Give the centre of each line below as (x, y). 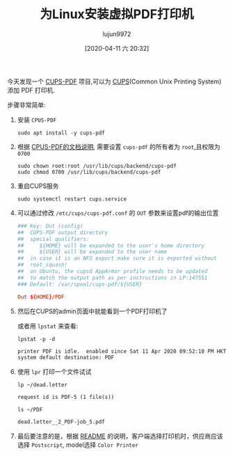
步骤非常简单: (27, 104)
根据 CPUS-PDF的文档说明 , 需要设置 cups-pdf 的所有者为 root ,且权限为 (119, 146)
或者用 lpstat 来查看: (48, 326)
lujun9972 (117, 34)
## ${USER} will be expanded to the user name (92, 252)
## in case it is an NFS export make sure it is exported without (117, 258)
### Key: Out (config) (50, 226)
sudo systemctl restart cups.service (72, 199)
